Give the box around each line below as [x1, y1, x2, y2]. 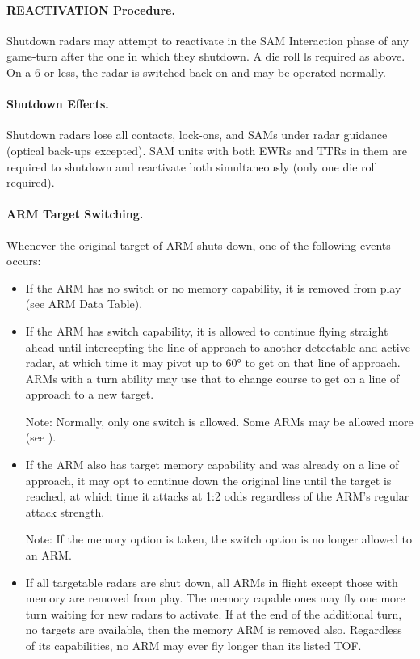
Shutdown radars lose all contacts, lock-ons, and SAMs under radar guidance [6, 126, 388, 143]
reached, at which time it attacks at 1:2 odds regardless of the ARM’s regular [25, 488, 409, 505]
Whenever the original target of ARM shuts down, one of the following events [6, 236, 391, 253]
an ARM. [25, 547, 72, 564]
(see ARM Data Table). [25, 295, 143, 312]
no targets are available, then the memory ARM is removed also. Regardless [25, 621, 402, 638]
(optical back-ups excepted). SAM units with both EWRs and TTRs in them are [6, 142, 407, 158]
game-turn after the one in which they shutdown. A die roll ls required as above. [6, 48, 405, 65]
